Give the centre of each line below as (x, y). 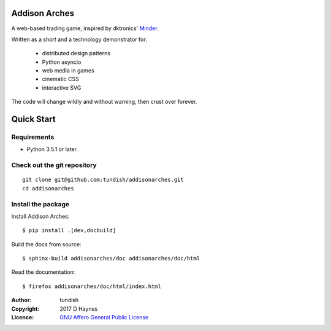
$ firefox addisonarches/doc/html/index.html (92, 286)
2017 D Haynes (79, 309)
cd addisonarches (48, 188)
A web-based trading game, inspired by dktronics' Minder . (85, 28)
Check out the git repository (54, 165)
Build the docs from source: (47, 244)
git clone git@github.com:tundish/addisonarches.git (103, 180)
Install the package (40, 204)
